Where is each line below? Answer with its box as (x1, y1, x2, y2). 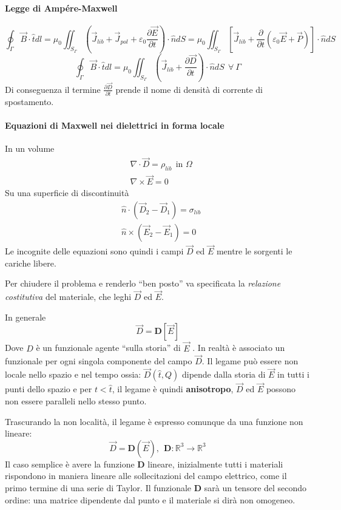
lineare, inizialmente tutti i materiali (147, 457, 283, 470)
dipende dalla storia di (181, 368, 266, 381)
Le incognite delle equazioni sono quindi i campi (5, 245, 184, 257)
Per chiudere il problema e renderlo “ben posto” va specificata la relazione (5, 277, 281, 290)
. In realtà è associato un (192, 341, 285, 354)
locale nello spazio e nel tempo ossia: (5, 368, 141, 381)
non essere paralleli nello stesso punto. (5, 395, 147, 407)
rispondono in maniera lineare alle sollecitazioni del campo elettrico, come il (5, 469, 287, 482)
